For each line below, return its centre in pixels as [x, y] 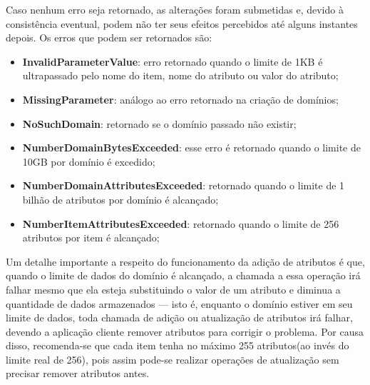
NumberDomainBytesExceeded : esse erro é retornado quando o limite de [191, 147]
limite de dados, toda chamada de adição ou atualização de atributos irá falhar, [179, 317]
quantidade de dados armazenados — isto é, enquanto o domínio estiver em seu [179, 303]
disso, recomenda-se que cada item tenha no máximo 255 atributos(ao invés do [178, 345]
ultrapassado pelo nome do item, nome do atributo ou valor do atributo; [180, 75]
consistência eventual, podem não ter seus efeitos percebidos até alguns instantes [182, 23]
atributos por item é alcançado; [91, 237]
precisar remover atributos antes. [78, 373]
